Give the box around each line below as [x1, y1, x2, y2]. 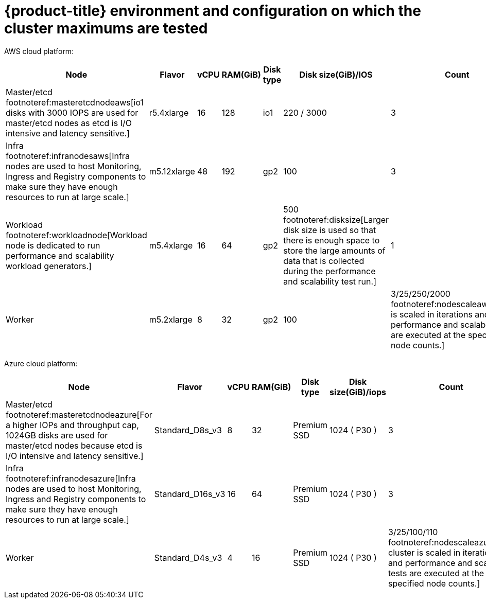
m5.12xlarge [149, 166, 195, 176]
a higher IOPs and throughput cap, [6, 419, 139, 430]
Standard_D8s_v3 [154, 424, 222, 435]
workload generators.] [6, 260, 92, 271]
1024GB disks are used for [6, 430, 108, 440]
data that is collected [283, 255, 364, 266]
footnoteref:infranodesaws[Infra [6, 150, 130, 161]
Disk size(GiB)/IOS [299, 69, 373, 80]
